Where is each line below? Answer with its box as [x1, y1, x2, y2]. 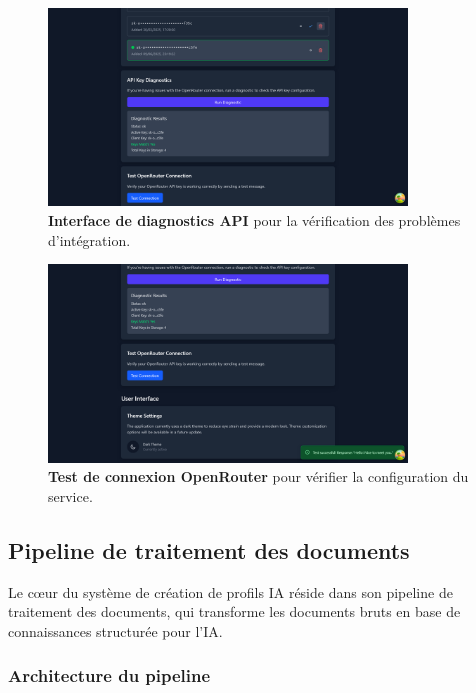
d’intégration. [48, 229, 131, 250]
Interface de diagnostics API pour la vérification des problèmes [48, 210, 461, 231]
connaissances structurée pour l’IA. [8, 620, 223, 641]
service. [48, 485, 93, 506]
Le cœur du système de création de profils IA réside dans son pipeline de [8, 581, 453, 602]
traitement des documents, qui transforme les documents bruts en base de [8, 601, 461, 622]
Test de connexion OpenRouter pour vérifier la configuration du [48, 466, 469, 487]
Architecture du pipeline [8, 663, 211, 688]
